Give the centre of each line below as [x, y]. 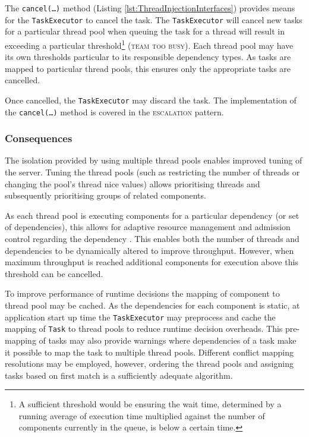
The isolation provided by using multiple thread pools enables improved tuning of [154, 160]
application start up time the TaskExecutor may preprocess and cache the [140, 317]
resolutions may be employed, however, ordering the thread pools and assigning [149, 364]
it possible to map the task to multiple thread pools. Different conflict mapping [149, 352]
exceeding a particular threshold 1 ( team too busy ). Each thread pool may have [149, 44]
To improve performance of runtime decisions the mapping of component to [142, 293]
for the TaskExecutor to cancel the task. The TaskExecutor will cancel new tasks [154, 19]
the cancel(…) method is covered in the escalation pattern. [114, 111]
